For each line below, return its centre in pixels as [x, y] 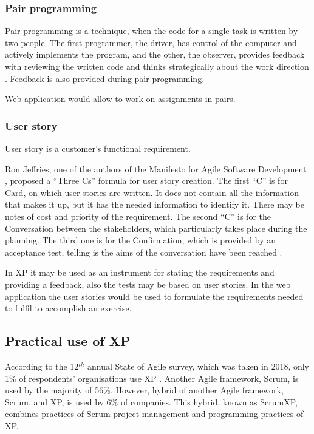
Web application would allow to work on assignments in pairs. [120, 99]
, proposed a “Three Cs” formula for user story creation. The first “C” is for [146, 181]
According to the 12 [42, 366]
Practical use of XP [68, 341]
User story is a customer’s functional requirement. [98, 148]
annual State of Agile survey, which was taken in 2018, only [198, 366]
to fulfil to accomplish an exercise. [68, 308]
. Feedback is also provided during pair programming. [105, 78]
